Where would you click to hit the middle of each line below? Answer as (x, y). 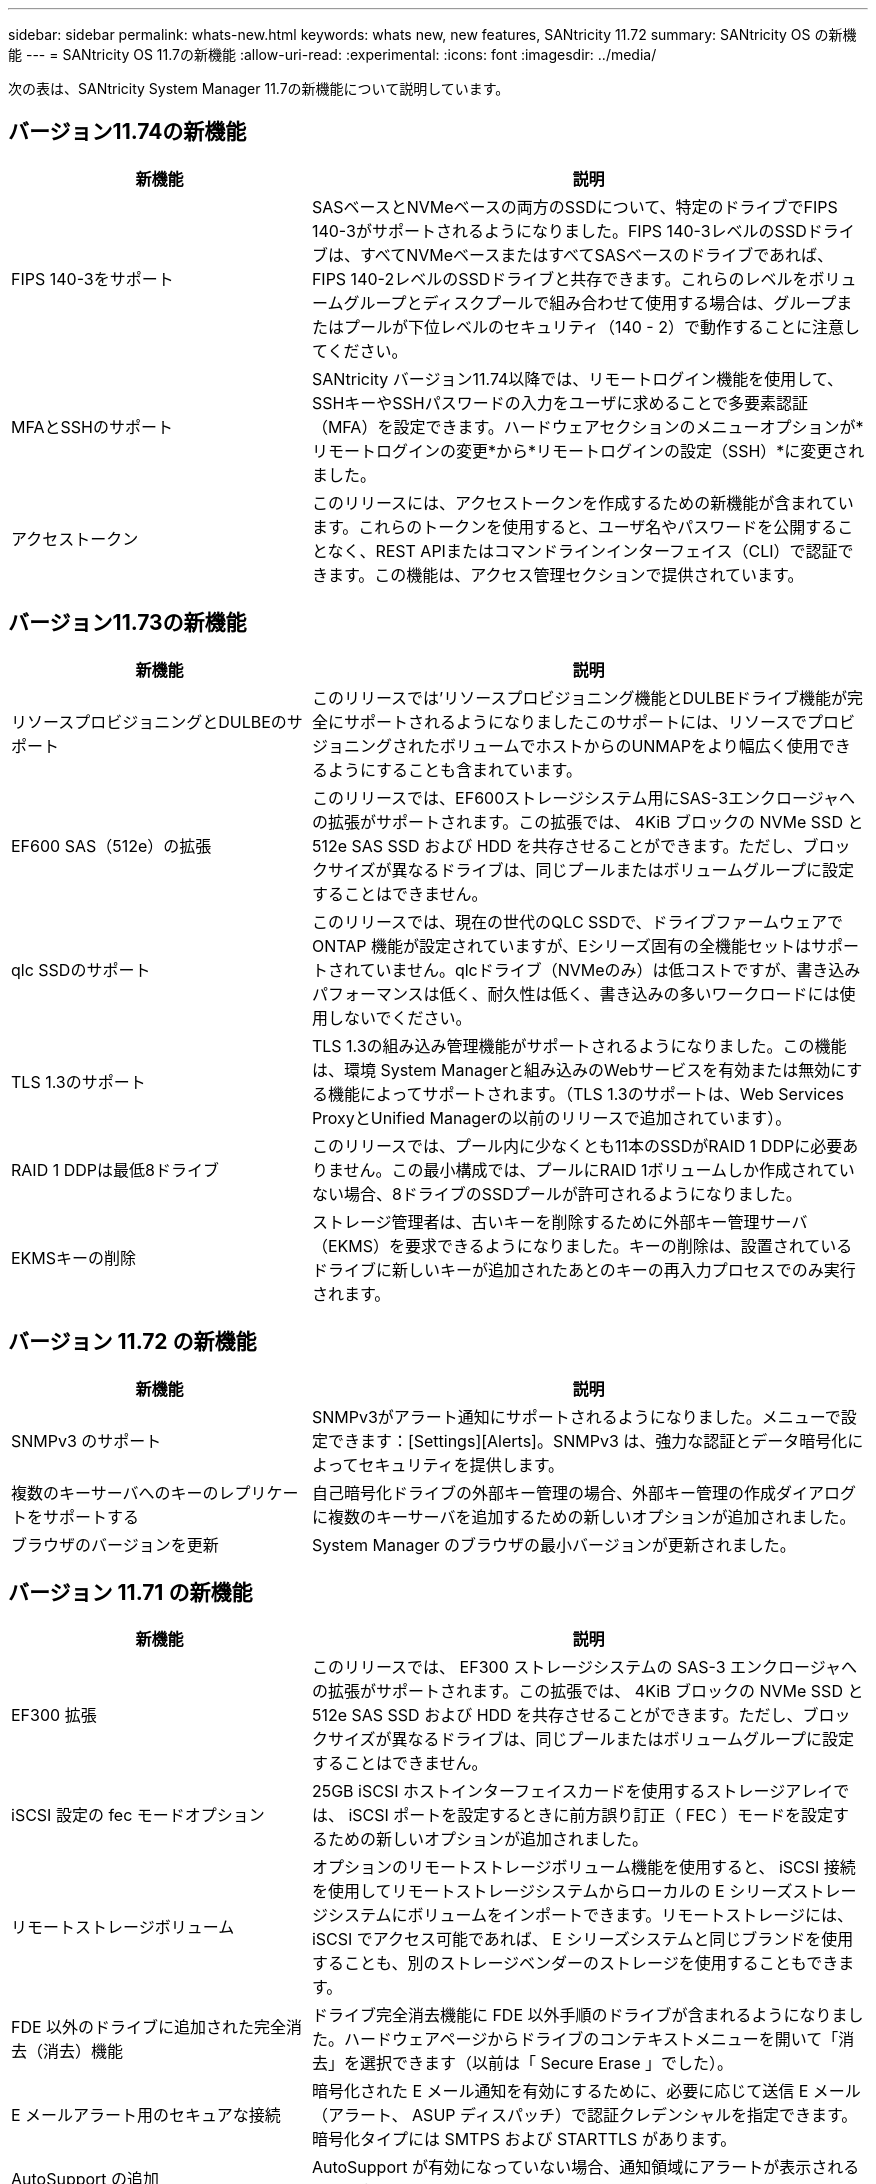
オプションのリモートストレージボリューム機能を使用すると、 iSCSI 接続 (583, 1867)
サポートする (91, 1516)
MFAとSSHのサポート (92, 426)
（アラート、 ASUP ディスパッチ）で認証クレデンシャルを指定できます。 (584, 2115)
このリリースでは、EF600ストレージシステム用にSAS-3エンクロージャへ (583, 797)
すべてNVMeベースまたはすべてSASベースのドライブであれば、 (596, 254)
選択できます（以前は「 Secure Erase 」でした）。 (546, 2063)
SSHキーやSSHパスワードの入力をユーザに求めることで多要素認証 (559, 402)
